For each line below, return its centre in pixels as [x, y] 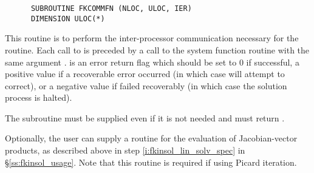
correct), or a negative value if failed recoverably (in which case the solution [146, 85]
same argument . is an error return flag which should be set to [121, 62]
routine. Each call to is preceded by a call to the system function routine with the [157, 49]
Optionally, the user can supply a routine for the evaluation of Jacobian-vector [151, 138]
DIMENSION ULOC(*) [68, 19]
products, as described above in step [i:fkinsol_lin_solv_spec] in [125, 150]
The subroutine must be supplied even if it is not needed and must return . [145, 117]
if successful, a [273, 62]
